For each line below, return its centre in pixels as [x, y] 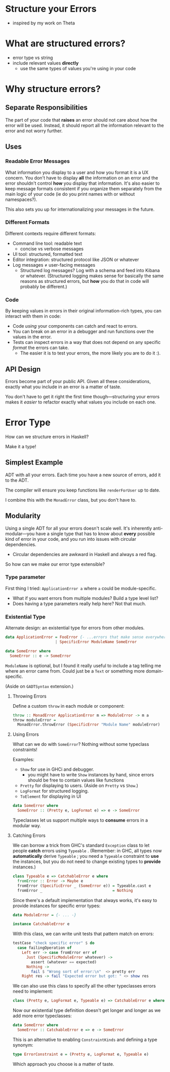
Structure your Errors [51, 9]
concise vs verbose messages [52, 249]
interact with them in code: [33, 316]
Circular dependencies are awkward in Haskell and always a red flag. [84, 554]
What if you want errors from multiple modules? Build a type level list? [85, 598]
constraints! [25, 750]
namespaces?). [21, 199]
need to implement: [33, 991]
